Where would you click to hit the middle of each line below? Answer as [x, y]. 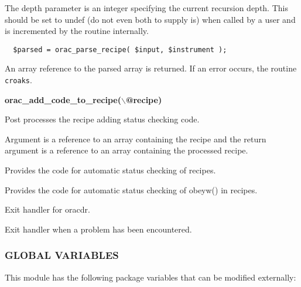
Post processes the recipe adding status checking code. [102, 119]
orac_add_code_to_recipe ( [63, 99]
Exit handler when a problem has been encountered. [98, 229]
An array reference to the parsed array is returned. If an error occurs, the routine [151, 68]
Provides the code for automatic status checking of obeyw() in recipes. [131, 189]
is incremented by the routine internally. [77, 31]
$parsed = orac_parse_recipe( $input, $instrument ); [120, 49]
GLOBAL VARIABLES [62, 255]
